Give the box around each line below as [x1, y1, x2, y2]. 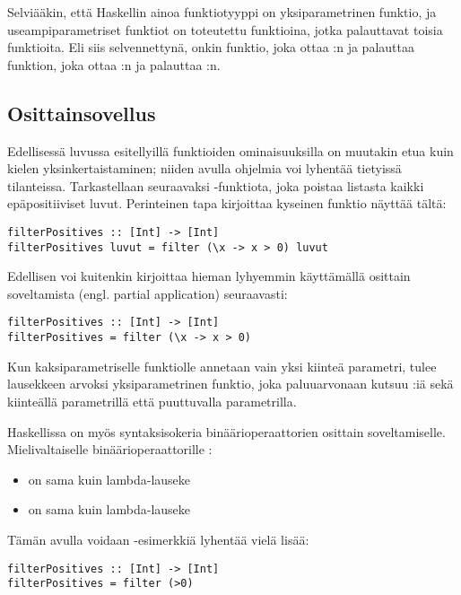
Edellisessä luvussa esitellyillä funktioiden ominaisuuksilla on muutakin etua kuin [7, 141, 454, 160]
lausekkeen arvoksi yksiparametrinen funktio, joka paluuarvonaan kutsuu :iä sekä [7, 374, 454, 393]
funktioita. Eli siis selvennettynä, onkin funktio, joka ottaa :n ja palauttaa [7, 38, 414, 57]
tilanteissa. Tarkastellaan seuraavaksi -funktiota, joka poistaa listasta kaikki [7, 176, 424, 195]
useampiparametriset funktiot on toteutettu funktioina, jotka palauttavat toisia [7, 20, 443, 39]
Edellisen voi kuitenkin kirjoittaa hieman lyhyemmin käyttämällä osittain [7, 267, 411, 285]
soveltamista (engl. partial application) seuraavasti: [7, 284, 288, 302]
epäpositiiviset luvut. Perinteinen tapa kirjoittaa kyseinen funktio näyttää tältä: [7, 194, 447, 213]
